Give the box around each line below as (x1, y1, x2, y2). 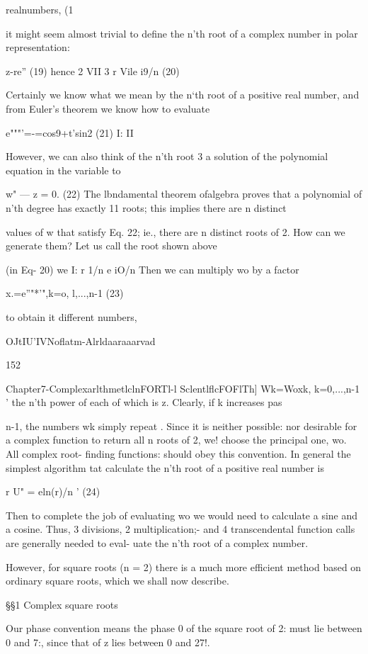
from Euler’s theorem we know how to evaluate (6, 101, 210, 115)
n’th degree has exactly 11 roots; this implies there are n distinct (6, 200, 287, 215)
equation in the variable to (6, 162, 121, 177)
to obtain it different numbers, (6, 309, 137, 324)
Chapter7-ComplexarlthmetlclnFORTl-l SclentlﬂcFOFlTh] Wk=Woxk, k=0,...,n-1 (6, 380, 360, 395)
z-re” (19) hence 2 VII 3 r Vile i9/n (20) (6, 63, 180, 78)
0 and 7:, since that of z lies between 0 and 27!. (6, 635, 210, 649)
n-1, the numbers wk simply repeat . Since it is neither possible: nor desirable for (6, 418, 357, 433)
